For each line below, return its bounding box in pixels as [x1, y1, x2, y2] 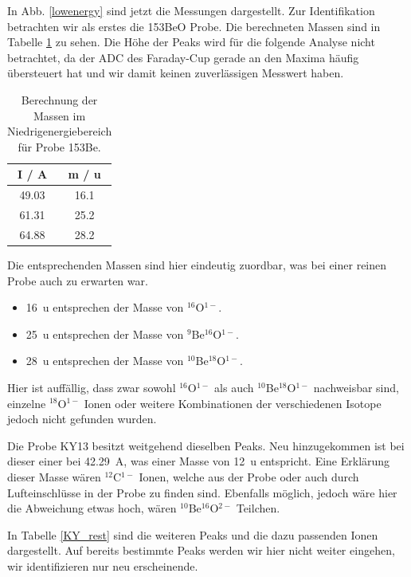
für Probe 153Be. [18, 138, 101, 155]
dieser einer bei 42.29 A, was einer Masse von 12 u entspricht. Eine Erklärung [7, 453, 390, 469]
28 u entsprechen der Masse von [25, 352, 184, 369]
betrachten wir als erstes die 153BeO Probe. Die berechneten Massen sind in [7, 18, 381, 34]
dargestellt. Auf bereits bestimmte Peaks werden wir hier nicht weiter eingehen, [7, 542, 395, 559]
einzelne [7, 394, 46, 411]
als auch [214, 379, 254, 395]
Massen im [33, 107, 86, 124]
